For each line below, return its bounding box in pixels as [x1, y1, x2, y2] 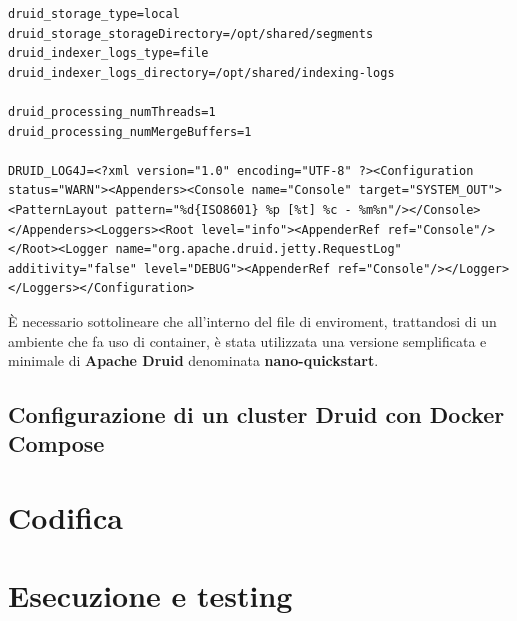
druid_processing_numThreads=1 [8, 104, 216, 119]
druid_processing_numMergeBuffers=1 [8, 124, 252, 139]
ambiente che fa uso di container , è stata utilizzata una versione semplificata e [8, 330, 487, 351]
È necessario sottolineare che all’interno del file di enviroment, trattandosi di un [8, 310, 497, 331]
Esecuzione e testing [8, 575, 293, 616]
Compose [8, 428, 105, 459]
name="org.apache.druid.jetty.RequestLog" [115, 242, 402, 257]
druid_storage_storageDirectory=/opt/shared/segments [8, 26, 374, 41]
